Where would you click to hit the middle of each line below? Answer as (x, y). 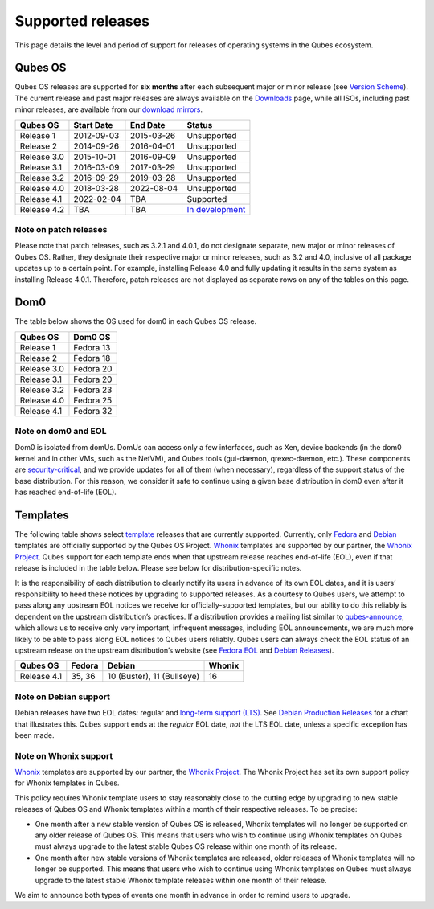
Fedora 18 (92, 358)
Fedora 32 (93, 411)
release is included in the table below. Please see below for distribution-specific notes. (158, 568)
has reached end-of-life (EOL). (66, 492)
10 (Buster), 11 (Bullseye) (154, 677)
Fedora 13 (92, 347)
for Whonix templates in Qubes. (67, 783)
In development (216, 209)
